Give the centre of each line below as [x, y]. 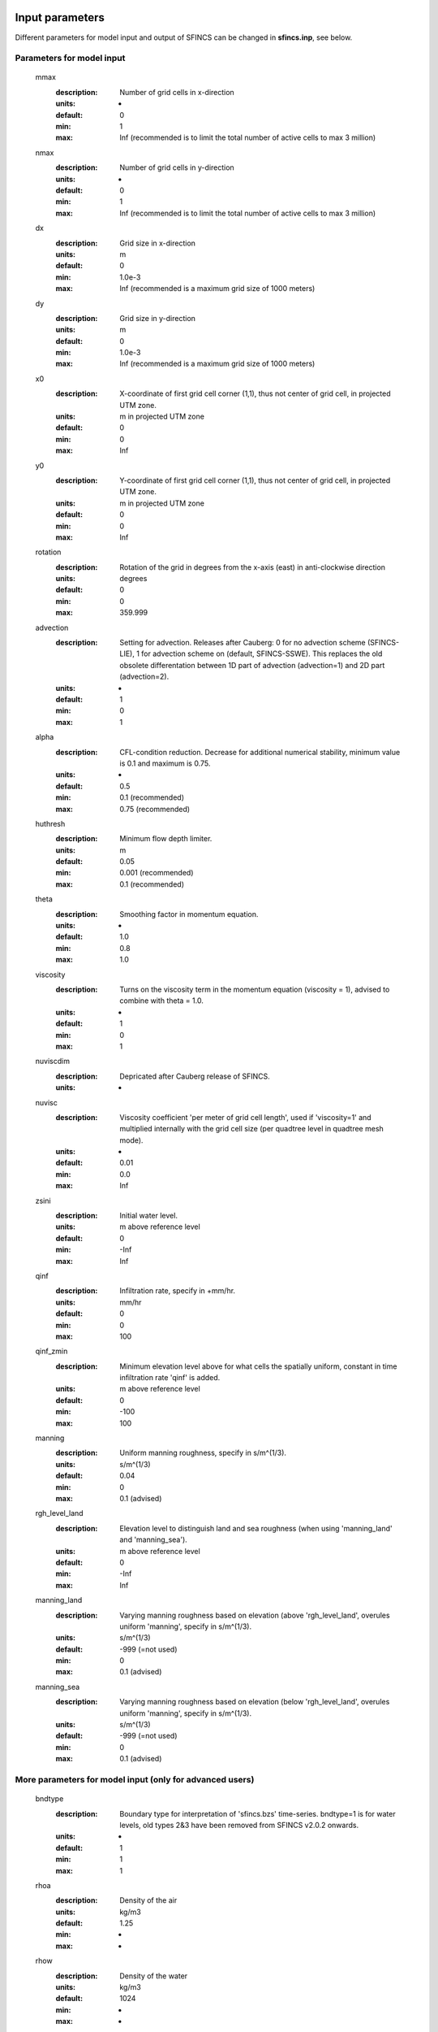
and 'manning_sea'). [154, 1539]
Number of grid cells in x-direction [177, 92]
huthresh [50, 823]
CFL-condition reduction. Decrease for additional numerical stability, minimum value [260, 752]
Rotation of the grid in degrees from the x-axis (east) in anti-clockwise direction [252, 567]
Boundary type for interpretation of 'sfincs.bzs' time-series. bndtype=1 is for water [258, 1813]
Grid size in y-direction [158, 318]
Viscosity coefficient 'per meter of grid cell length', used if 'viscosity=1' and [246, 1117]
